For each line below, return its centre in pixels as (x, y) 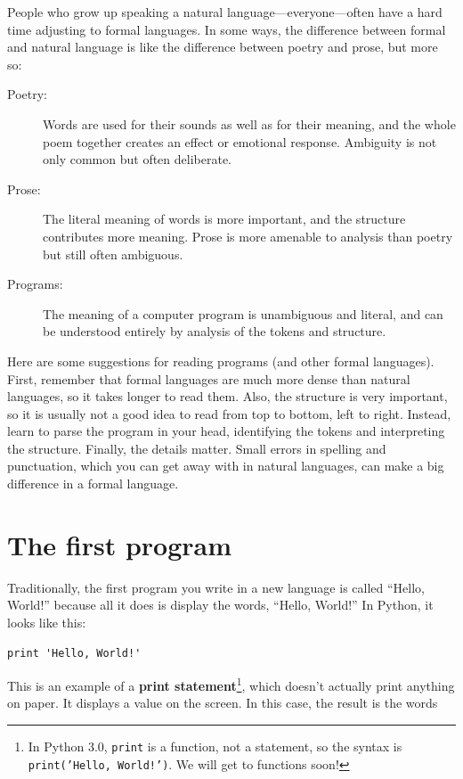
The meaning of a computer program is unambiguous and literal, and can (243, 313)
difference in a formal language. (93, 484)
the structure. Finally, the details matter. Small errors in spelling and (197, 448)
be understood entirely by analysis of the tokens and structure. (215, 331)
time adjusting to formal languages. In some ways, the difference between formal (227, 29)
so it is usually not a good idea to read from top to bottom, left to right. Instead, (229, 413)
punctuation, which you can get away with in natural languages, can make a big (226, 466)
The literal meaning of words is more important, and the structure (224, 219)
